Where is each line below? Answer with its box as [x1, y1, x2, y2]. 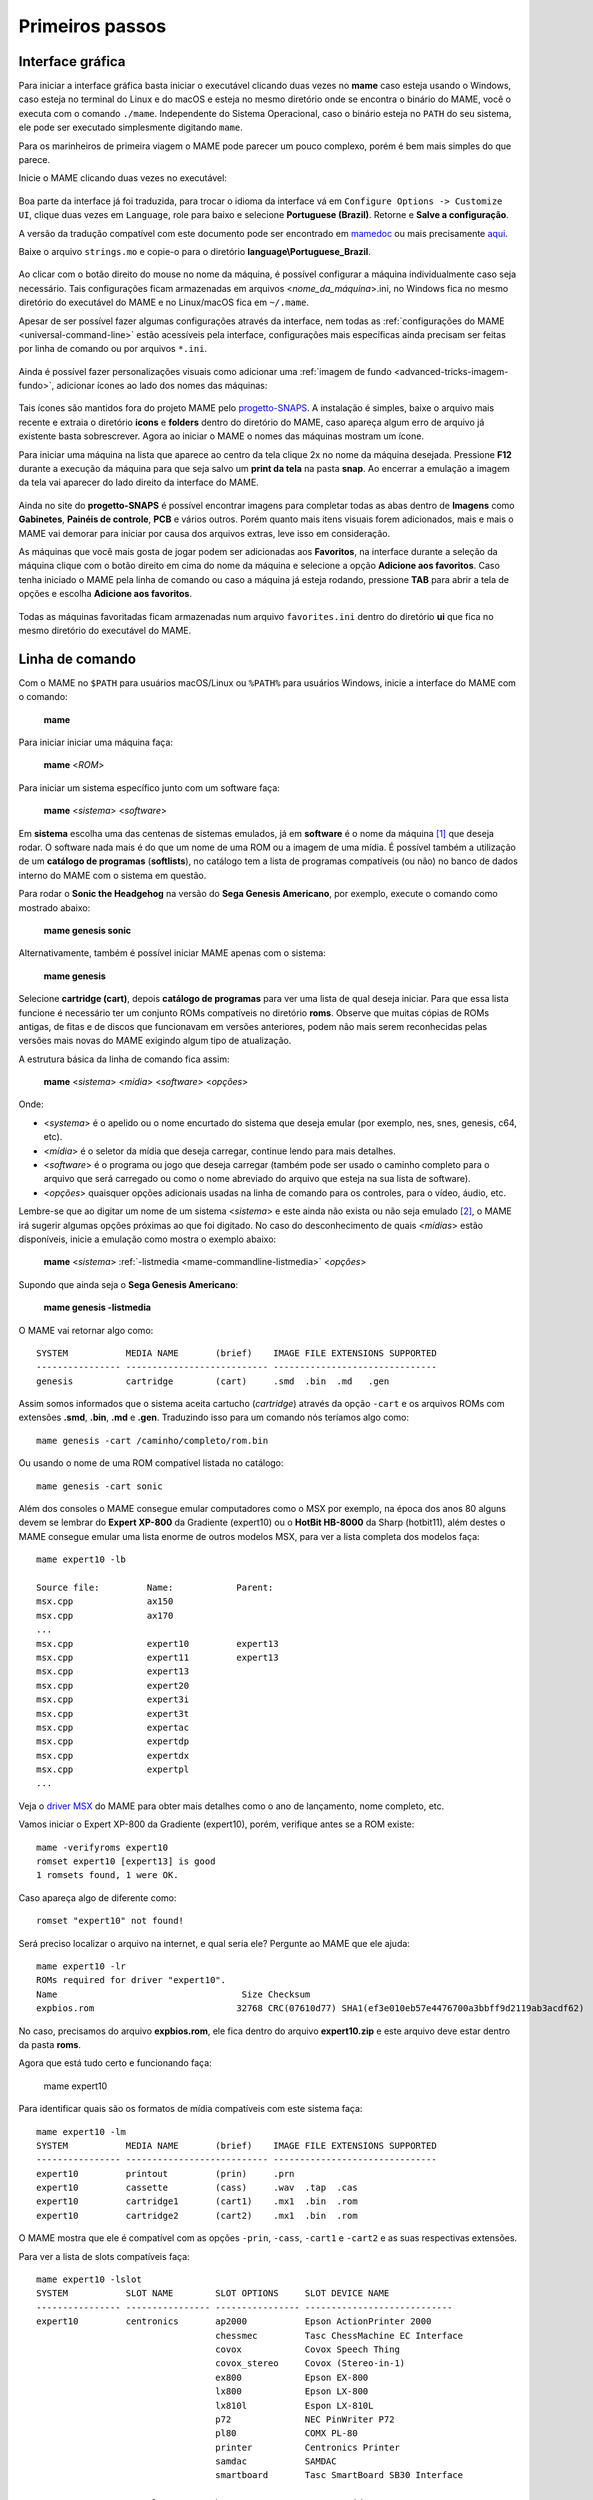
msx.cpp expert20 [36, 1680, 190, 1691]
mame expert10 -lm [36, 2126, 127, 2137]
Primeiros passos [18, 15, 167, 37]
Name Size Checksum [36, 1988, 311, 2000]
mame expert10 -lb [36, 1554, 127, 1565]
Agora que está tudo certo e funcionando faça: [18, 2057, 212, 2069]
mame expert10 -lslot [36, 2274, 142, 2285]
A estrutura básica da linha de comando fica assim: [18, 1053, 230, 1065]
